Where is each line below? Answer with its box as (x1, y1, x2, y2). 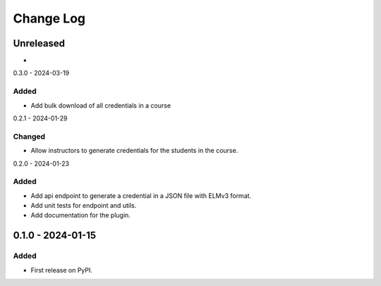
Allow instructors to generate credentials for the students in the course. (30, 147, 238, 155)
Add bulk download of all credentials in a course (30, 101, 171, 109)
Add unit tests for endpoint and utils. (30, 201, 137, 210)
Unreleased (13, 37, 66, 49)
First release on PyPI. (30, 266, 93, 274)
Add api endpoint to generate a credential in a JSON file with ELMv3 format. (30, 191, 252, 200)
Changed (13, 131, 46, 141)
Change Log (13, 11, 86, 26)
